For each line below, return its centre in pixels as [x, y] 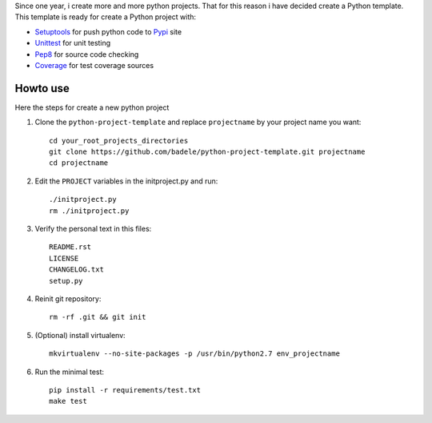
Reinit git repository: [68, 298]
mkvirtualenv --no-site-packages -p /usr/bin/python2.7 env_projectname [194, 354]
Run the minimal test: [69, 372]
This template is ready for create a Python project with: [105, 17]
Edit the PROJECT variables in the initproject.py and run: [126, 181]
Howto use [42, 88]
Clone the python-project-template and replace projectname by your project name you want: [198, 122]
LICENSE [64, 258]
